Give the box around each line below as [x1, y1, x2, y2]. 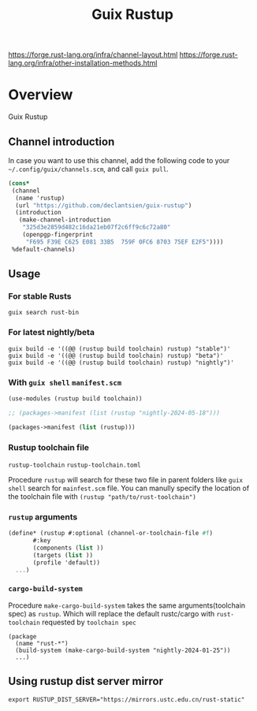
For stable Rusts [8, 291, 72, 301]
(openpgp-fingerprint [22, 231, 93, 239]
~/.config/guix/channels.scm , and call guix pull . [8, 164, 169, 173]
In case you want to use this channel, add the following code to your [8, 155, 230, 165]
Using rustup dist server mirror [8, 675, 164, 688]
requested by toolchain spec [42, 617, 136, 627]
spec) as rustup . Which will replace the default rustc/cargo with [8, 609, 215, 618]
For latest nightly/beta [8, 327, 95, 338]
